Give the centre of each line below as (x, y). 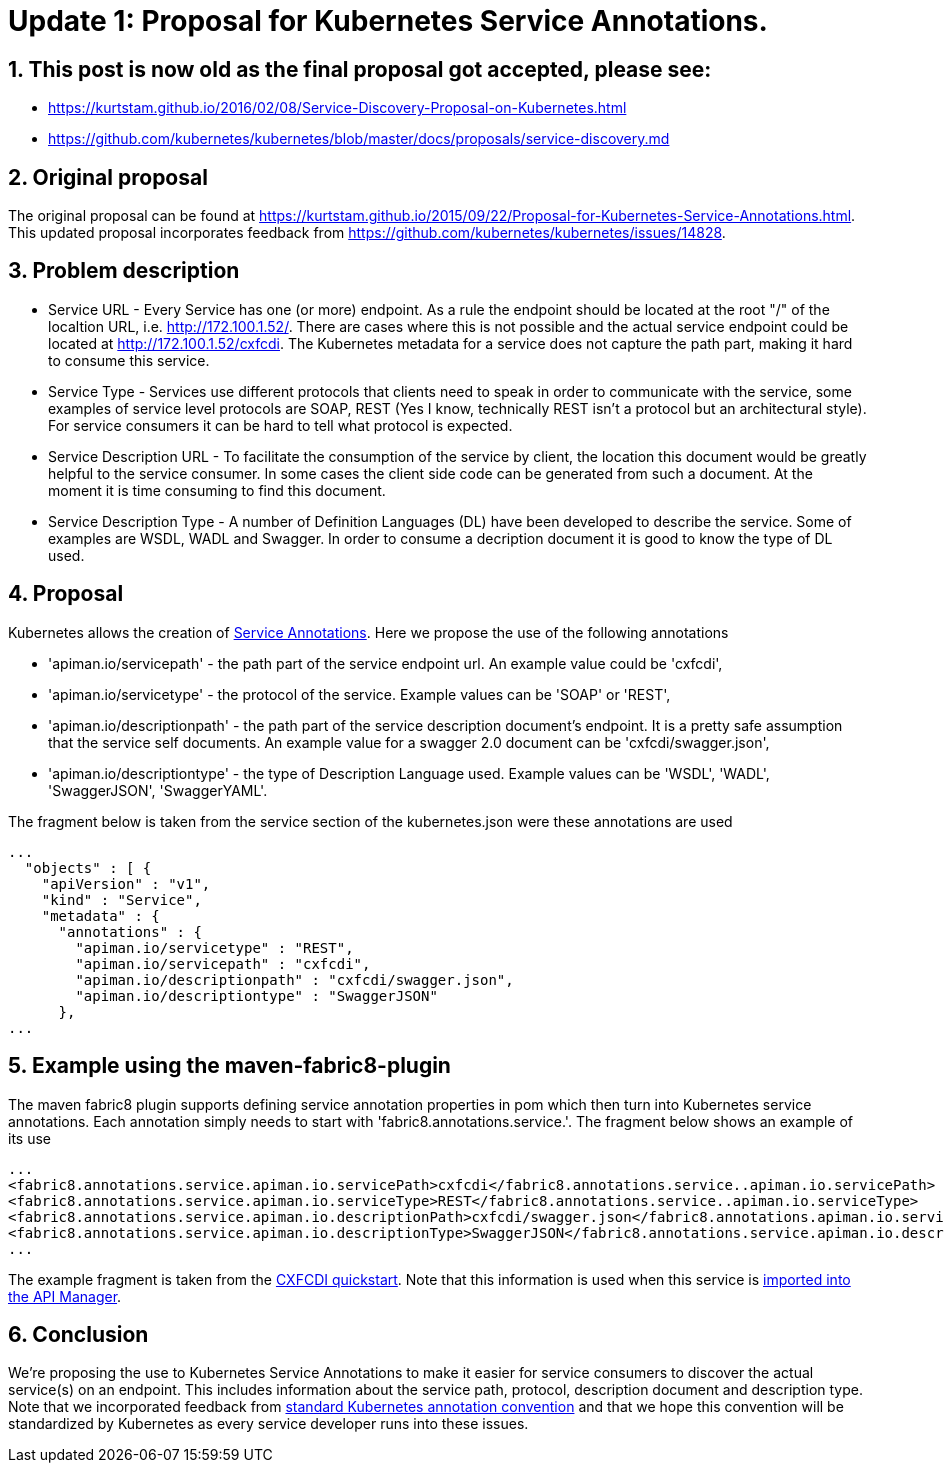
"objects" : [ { (88, 867)
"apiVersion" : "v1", (126, 883)
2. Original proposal (108, 177)
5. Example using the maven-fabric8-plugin (229, 1066)
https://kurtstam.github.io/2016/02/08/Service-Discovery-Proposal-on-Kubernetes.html (337, 108)
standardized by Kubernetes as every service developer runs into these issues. (268, 1424)
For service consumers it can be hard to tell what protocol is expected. (280, 425)
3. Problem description (124, 271)
